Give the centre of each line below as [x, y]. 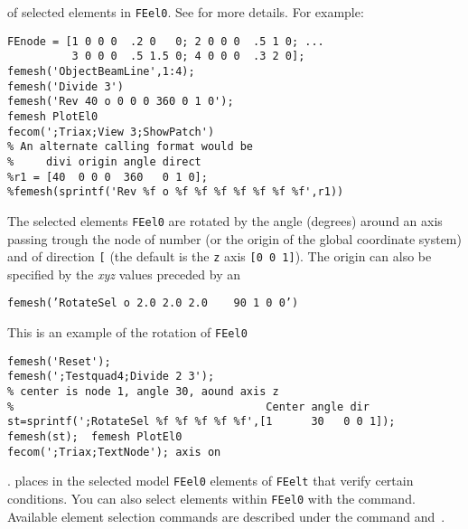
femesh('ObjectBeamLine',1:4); [101, 71]
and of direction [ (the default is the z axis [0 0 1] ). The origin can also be [220, 256]
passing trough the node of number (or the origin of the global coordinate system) [234, 238]
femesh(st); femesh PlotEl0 [95, 436]
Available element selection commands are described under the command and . [226, 516]
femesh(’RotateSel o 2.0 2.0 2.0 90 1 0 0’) [153, 303]
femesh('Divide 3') [66, 86]
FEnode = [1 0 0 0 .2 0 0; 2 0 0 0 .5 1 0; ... [166, 41]
